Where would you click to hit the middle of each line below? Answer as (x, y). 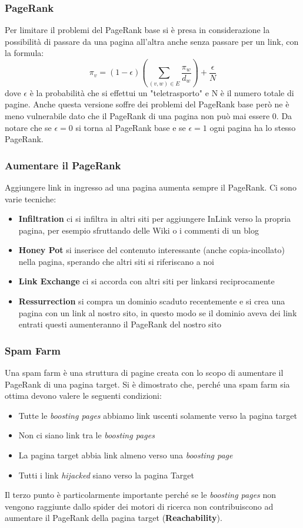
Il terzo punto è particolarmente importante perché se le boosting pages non (141, 495)
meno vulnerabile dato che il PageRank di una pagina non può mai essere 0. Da (149, 115)
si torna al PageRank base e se (131, 127)
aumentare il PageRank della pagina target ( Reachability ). (114, 518)
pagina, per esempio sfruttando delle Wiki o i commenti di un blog (139, 230)
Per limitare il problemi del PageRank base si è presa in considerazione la (137, 30)
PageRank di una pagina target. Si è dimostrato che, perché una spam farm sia (147, 384)
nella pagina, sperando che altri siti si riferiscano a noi (116, 261)
